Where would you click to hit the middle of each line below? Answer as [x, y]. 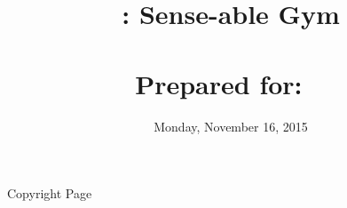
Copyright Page [50, 193]
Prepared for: [219, 83]
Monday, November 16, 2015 [231, 126]
